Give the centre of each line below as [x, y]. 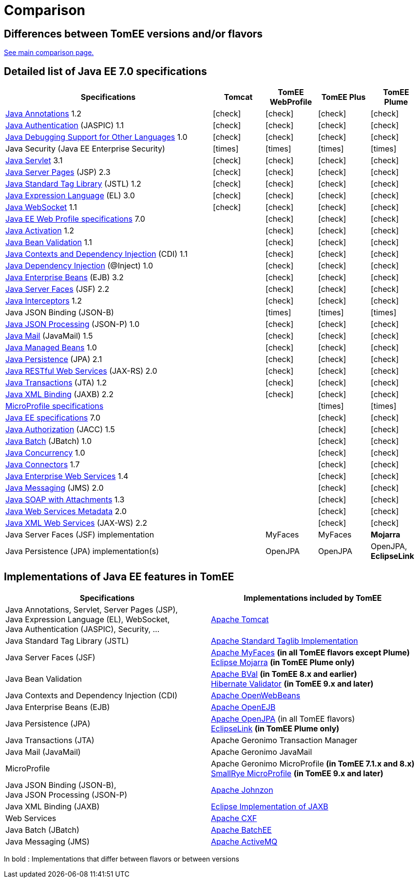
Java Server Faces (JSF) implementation [80, 535]
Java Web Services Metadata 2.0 [66, 511]
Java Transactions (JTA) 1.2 [56, 383]
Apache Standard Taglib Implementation [284, 641]
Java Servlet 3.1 [34, 161]
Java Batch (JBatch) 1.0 [49, 441]
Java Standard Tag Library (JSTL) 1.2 [73, 184]
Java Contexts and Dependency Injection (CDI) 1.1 [96, 254]
